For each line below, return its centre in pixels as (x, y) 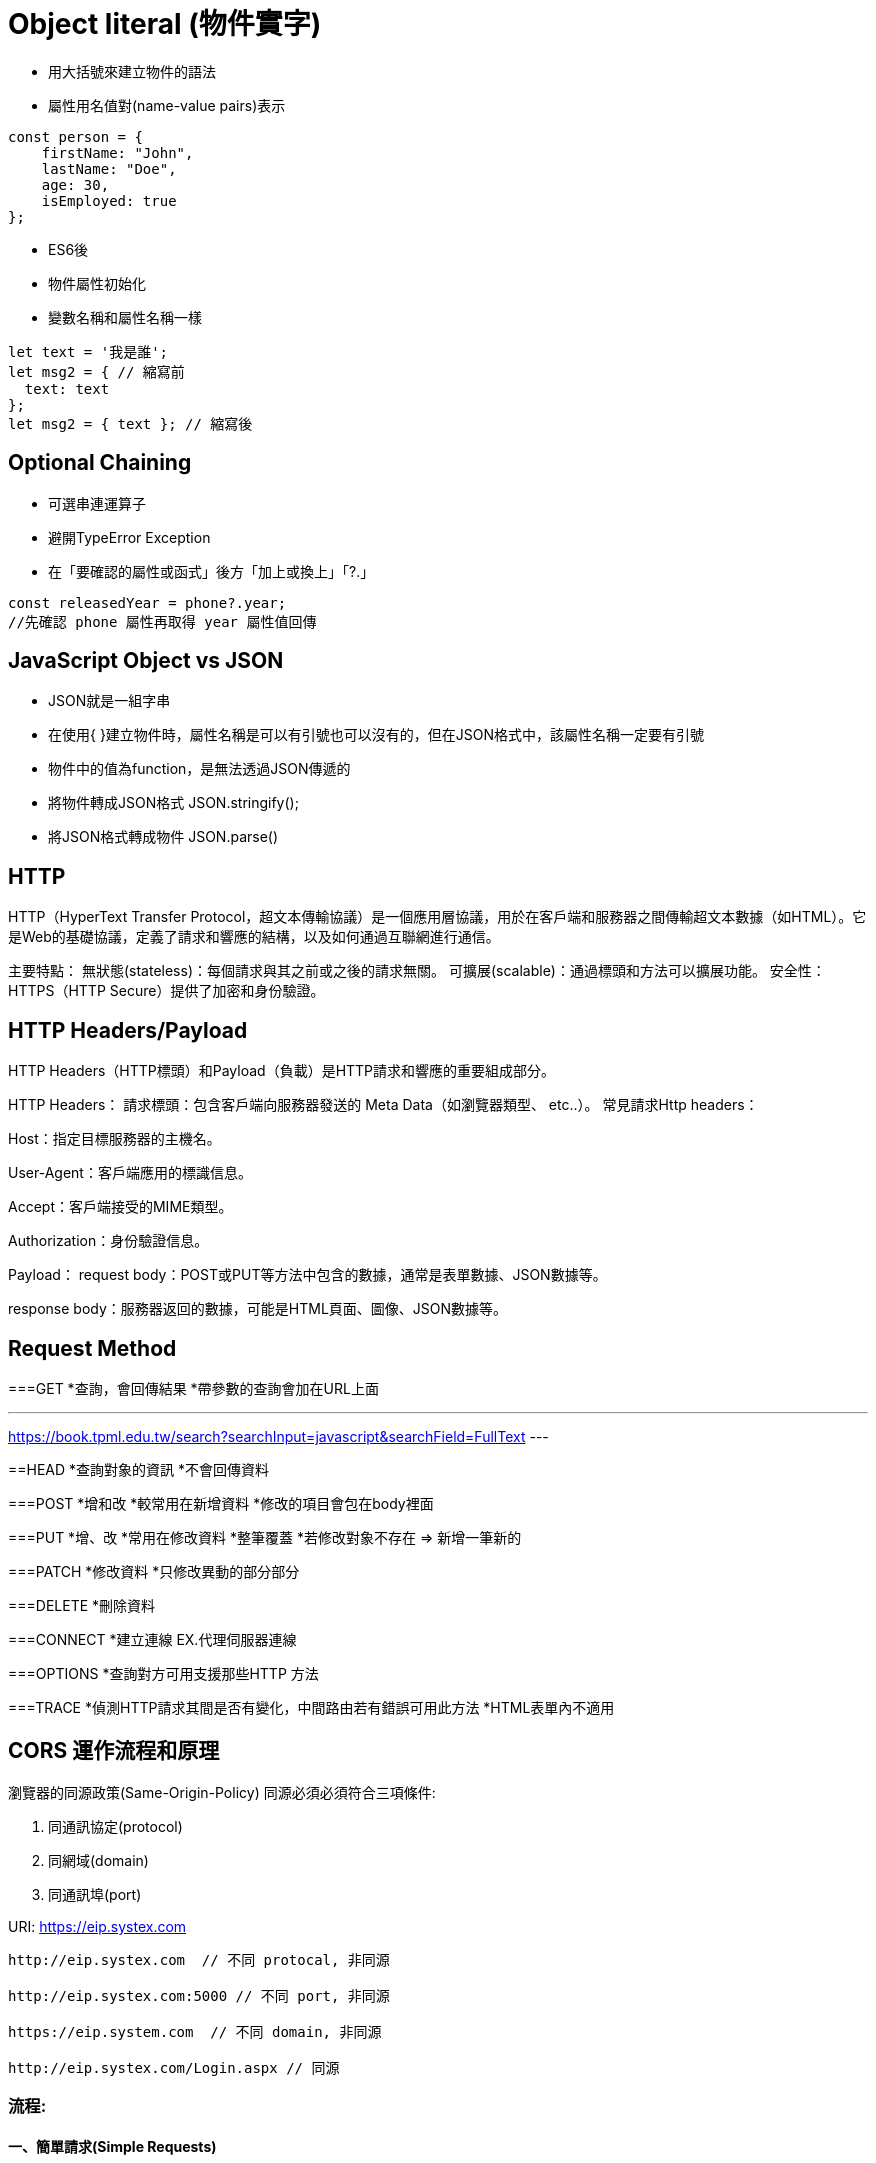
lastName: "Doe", (109, 168)
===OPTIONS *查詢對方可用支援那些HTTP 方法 (163, 1673)
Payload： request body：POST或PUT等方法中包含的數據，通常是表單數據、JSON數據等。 (307, 1275)
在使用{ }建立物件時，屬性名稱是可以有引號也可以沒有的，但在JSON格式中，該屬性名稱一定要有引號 (376, 735)
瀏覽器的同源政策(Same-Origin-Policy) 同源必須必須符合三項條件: (222, 1792)
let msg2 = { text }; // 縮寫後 (130, 423)
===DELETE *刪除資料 (82, 1605)
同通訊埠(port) (95, 1894)
